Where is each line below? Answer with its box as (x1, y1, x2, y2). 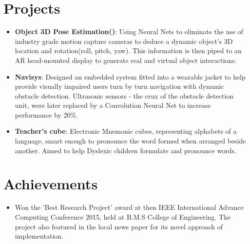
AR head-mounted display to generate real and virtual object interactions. (15, 55, 237, 65)
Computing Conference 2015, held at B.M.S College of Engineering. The (15, 211, 231, 222)
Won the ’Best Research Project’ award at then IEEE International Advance (15, 202, 244, 212)
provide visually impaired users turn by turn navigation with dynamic (15, 81, 224, 91)
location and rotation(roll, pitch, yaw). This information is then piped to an (15, 45, 242, 56)
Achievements (3, 174, 98, 194)
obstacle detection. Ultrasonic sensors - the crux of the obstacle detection (15, 90, 233, 101)
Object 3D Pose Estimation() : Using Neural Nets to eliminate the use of (15, 26, 244, 37)
